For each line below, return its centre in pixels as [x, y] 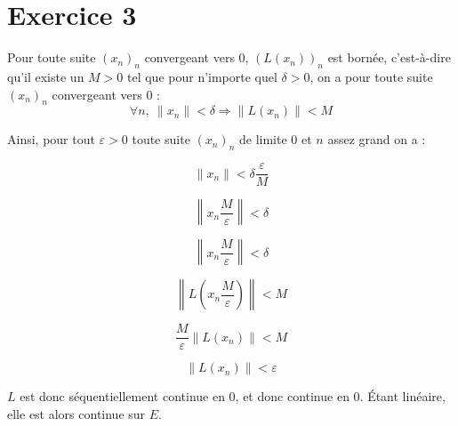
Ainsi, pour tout [51, 139]
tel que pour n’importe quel [202, 76]
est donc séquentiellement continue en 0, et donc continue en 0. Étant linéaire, [233, 396]
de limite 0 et [276, 139]
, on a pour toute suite [371, 76]
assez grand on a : [377, 139]
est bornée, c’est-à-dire [389, 57]
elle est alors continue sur [76, 413]
